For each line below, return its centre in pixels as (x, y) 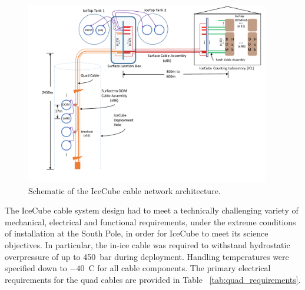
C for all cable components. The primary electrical (180, 268)
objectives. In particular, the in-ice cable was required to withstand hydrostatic (147, 245)
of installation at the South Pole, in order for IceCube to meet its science (137, 233)
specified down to (36, 268)
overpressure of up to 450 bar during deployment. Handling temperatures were (147, 256)
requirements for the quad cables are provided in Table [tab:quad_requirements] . (153, 279)
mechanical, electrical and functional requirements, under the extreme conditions (150, 221)
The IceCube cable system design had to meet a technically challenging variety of (152, 210)
